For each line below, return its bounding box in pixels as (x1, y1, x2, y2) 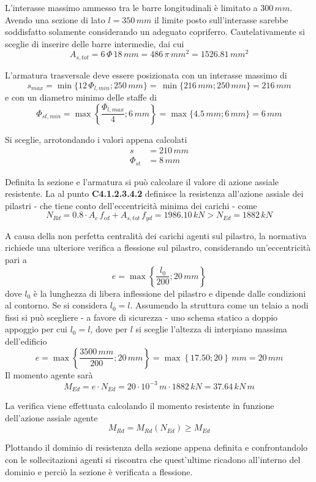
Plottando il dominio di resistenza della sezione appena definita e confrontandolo (5, 441, 308, 454)
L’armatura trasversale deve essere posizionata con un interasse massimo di (5, 68, 287, 81)
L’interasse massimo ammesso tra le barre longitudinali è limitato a (5, 1, 258, 13)
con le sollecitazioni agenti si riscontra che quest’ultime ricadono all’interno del (5, 453, 301, 465)
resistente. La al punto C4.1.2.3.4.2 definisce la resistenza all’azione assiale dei (5, 187, 304, 200)
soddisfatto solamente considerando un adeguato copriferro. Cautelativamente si (5, 25, 305, 38)
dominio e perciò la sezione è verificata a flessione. (5, 465, 193, 478)
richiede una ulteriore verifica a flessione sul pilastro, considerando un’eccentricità (5, 241, 311, 254)
